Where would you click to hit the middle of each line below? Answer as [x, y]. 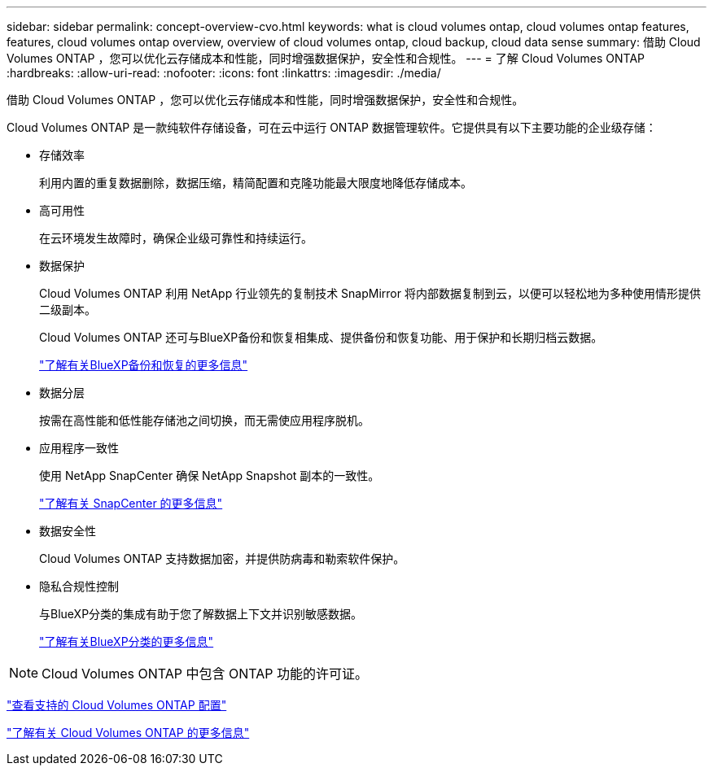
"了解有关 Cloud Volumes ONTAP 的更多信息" [128, 733]
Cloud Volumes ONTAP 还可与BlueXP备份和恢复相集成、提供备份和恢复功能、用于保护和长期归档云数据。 [321, 337]
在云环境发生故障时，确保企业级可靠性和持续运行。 [176, 238]
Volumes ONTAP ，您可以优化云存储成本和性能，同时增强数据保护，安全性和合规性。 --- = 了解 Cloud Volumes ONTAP [326, 58]
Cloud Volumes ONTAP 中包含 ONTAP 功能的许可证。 [205, 674]
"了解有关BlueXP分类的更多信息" [127, 641]
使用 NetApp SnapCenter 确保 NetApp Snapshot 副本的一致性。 [210, 475]
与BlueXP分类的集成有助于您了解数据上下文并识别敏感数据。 [201, 614]
